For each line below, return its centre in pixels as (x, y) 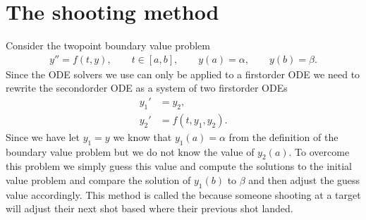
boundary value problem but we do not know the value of (130, 151)
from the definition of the (283, 136)
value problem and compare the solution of (98, 179)
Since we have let (43, 136)
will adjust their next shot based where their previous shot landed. (150, 208)
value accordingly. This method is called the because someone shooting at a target (183, 194)
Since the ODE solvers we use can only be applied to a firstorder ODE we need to (183, 74)
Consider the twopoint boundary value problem (108, 45)
